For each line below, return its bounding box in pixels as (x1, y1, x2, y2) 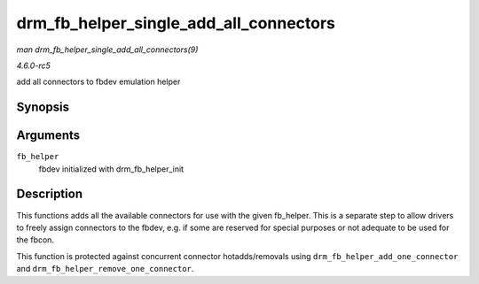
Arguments (16, 128, 81, 143)
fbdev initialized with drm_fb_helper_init (38, 164, 185, 174)
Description (16, 187, 83, 202)
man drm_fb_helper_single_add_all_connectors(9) (16, 44, 199, 55)
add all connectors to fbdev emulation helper (16, 76, 181, 88)
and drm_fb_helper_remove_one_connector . (16, 264, 194, 274)
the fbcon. (16, 234, 55, 245)
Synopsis (16, 100, 70, 115)
